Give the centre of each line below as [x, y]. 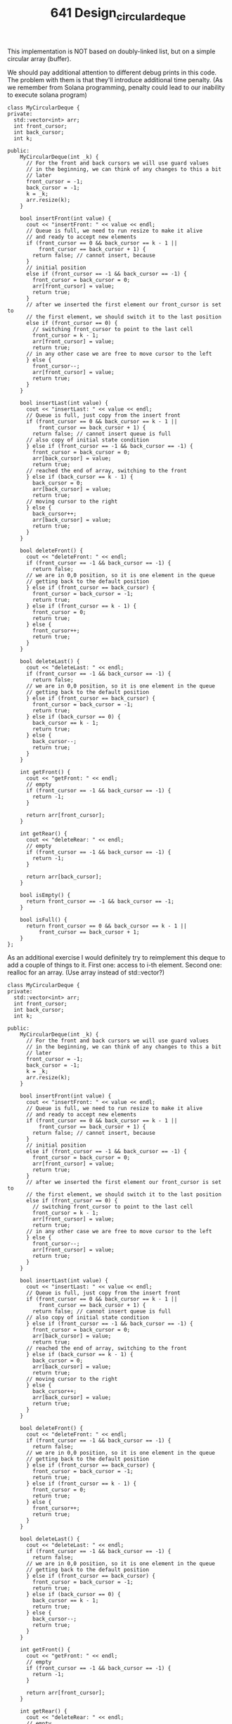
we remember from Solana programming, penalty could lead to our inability [116, 87]
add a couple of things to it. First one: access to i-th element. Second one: [115, 965]
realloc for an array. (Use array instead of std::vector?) [86, 972]
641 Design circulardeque [118, 14]
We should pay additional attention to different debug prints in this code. [112, 72]
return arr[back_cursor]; [64, 877]
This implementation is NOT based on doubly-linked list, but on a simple [111, 51]
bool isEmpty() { [45, 895]
